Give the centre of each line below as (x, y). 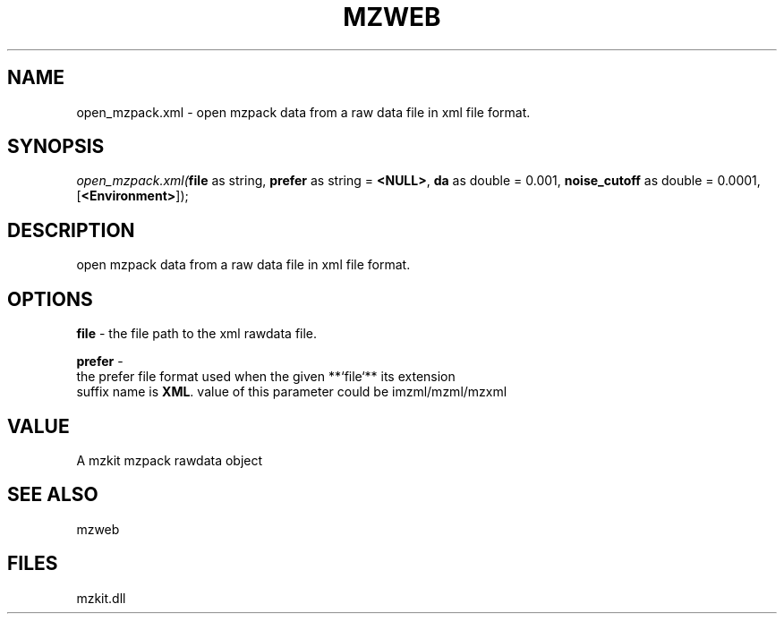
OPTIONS (50, 299)
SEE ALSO (53, 495)
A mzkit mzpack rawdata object (170, 460)
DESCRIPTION (71, 230)
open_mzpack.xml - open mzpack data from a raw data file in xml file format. (303, 112)
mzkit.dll (101, 598)
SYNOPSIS (56, 147)
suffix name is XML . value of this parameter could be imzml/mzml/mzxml (292, 392)
